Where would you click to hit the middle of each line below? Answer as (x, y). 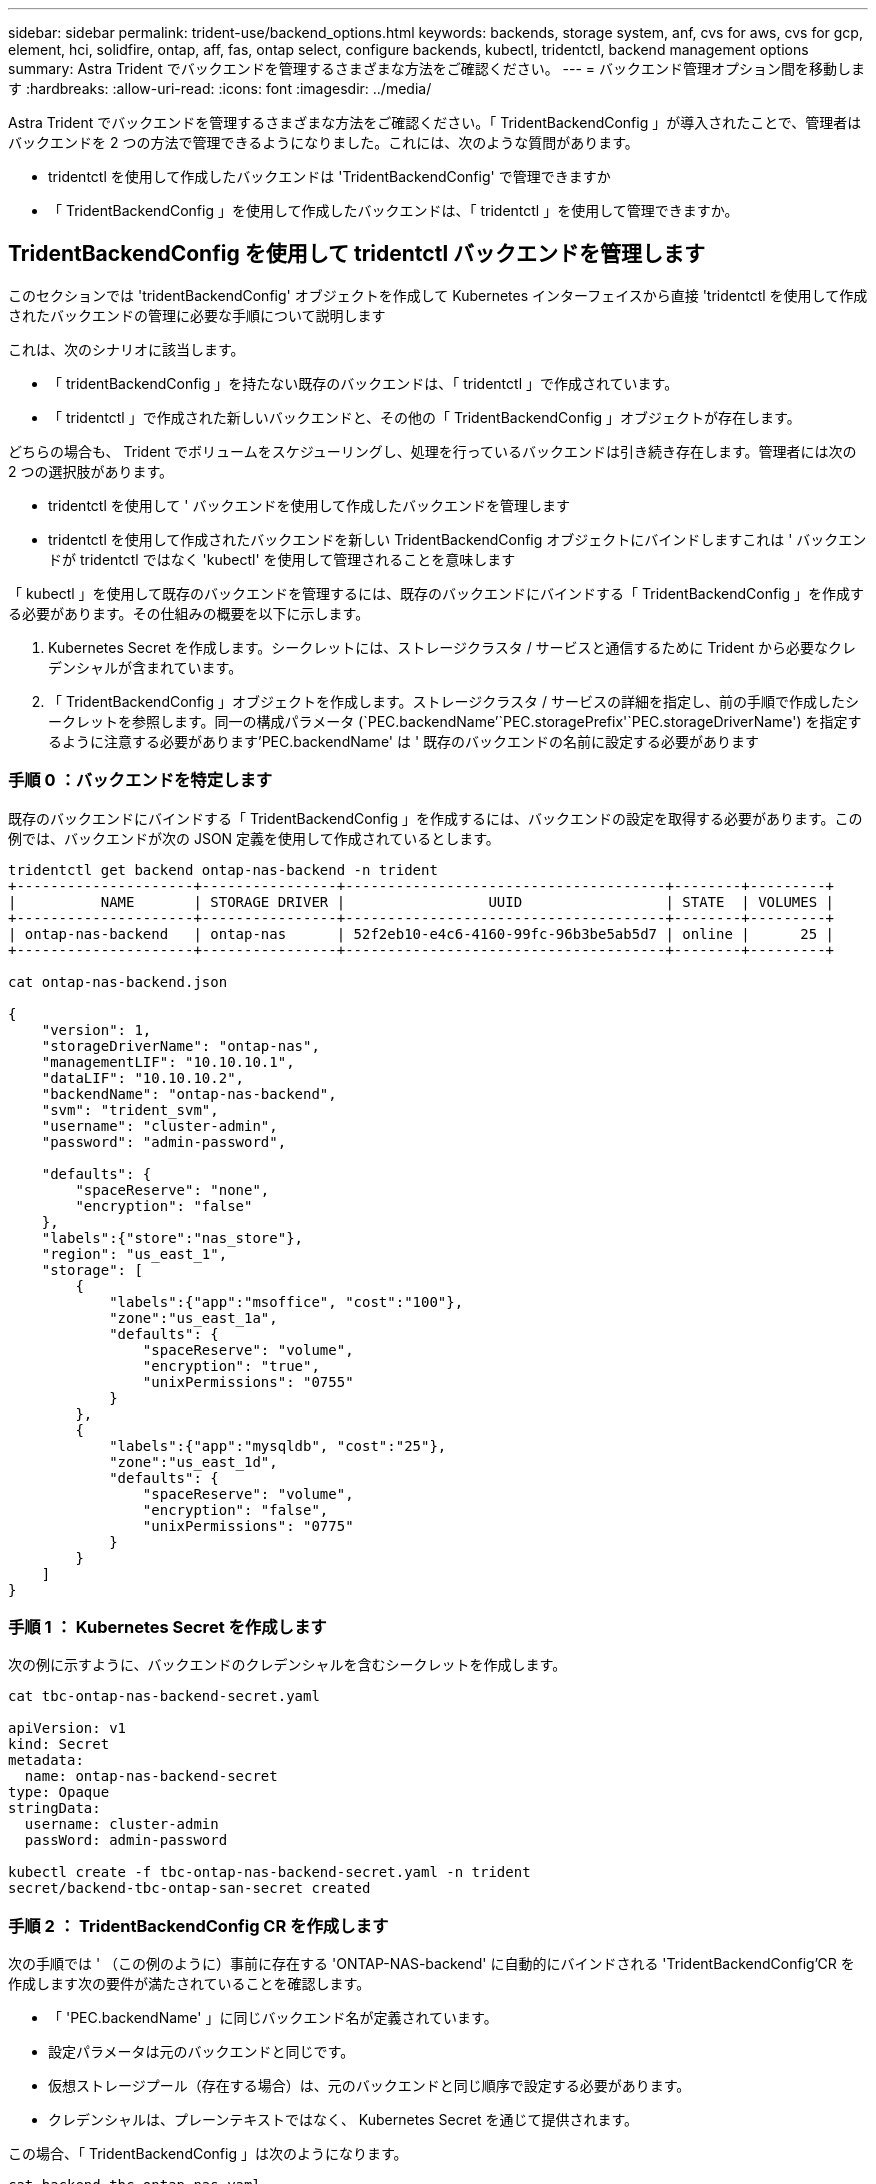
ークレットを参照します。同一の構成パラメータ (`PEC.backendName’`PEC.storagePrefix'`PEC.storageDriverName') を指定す (455, 721)
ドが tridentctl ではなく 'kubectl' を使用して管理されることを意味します (282, 559)
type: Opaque (59, 1792)
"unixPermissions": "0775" (248, 1525)
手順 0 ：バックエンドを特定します (140, 780)
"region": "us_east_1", (134, 1253)
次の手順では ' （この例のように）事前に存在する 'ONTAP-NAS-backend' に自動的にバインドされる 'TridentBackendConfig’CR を (431, 1964)
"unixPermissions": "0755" (248, 1381)
